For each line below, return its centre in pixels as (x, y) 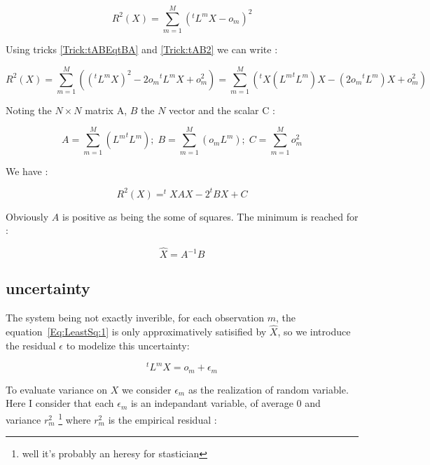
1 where (75, 418)
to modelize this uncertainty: (128, 345)
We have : (27, 171)
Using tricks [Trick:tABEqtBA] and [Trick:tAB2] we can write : (142, 49)
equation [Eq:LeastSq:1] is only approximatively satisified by (136, 332)
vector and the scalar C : (222, 110)
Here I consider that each (60, 403)
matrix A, (106, 110)
